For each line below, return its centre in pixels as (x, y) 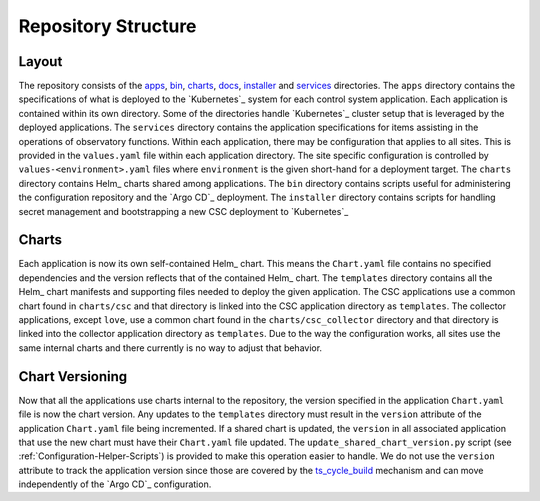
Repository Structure (107, 26)
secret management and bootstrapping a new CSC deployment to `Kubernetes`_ (183, 211)
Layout (40, 61)
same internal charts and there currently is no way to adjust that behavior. (170, 347)
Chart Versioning (73, 376)
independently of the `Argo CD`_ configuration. (115, 484)
